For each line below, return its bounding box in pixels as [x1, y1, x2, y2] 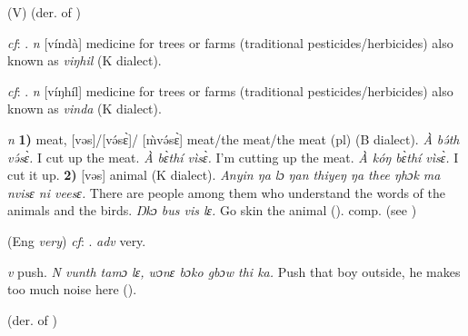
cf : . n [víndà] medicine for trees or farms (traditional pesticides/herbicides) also [7, 33, 453, 52]
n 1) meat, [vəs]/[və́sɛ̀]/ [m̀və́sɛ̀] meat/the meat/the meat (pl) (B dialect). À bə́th [7, 129, 460, 148]
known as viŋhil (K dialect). [7, 51, 162, 70]
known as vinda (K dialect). [7, 99, 162, 118]
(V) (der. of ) [7, 3, 81, 21]
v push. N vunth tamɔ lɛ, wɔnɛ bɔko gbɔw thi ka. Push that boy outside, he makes [7, 262, 461, 281]
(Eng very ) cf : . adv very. [7, 231, 146, 250]
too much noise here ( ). [7, 280, 137, 299]
